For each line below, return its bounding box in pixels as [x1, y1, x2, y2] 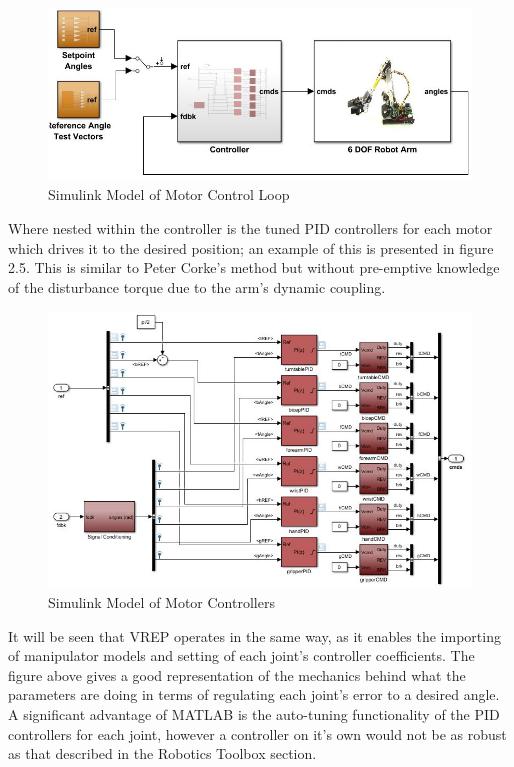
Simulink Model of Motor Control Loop [48, 184, 290, 205]
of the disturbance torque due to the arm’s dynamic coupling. [8, 276, 386, 297]
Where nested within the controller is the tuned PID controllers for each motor [8, 217, 493, 238]
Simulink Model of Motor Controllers [48, 592, 275, 613]
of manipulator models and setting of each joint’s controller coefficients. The [8, 645, 475, 666]
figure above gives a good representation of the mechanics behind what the [8, 664, 466, 685]
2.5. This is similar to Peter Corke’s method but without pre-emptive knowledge [8, 257, 500, 278]
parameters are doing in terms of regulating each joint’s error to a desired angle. [8, 684, 500, 705]
